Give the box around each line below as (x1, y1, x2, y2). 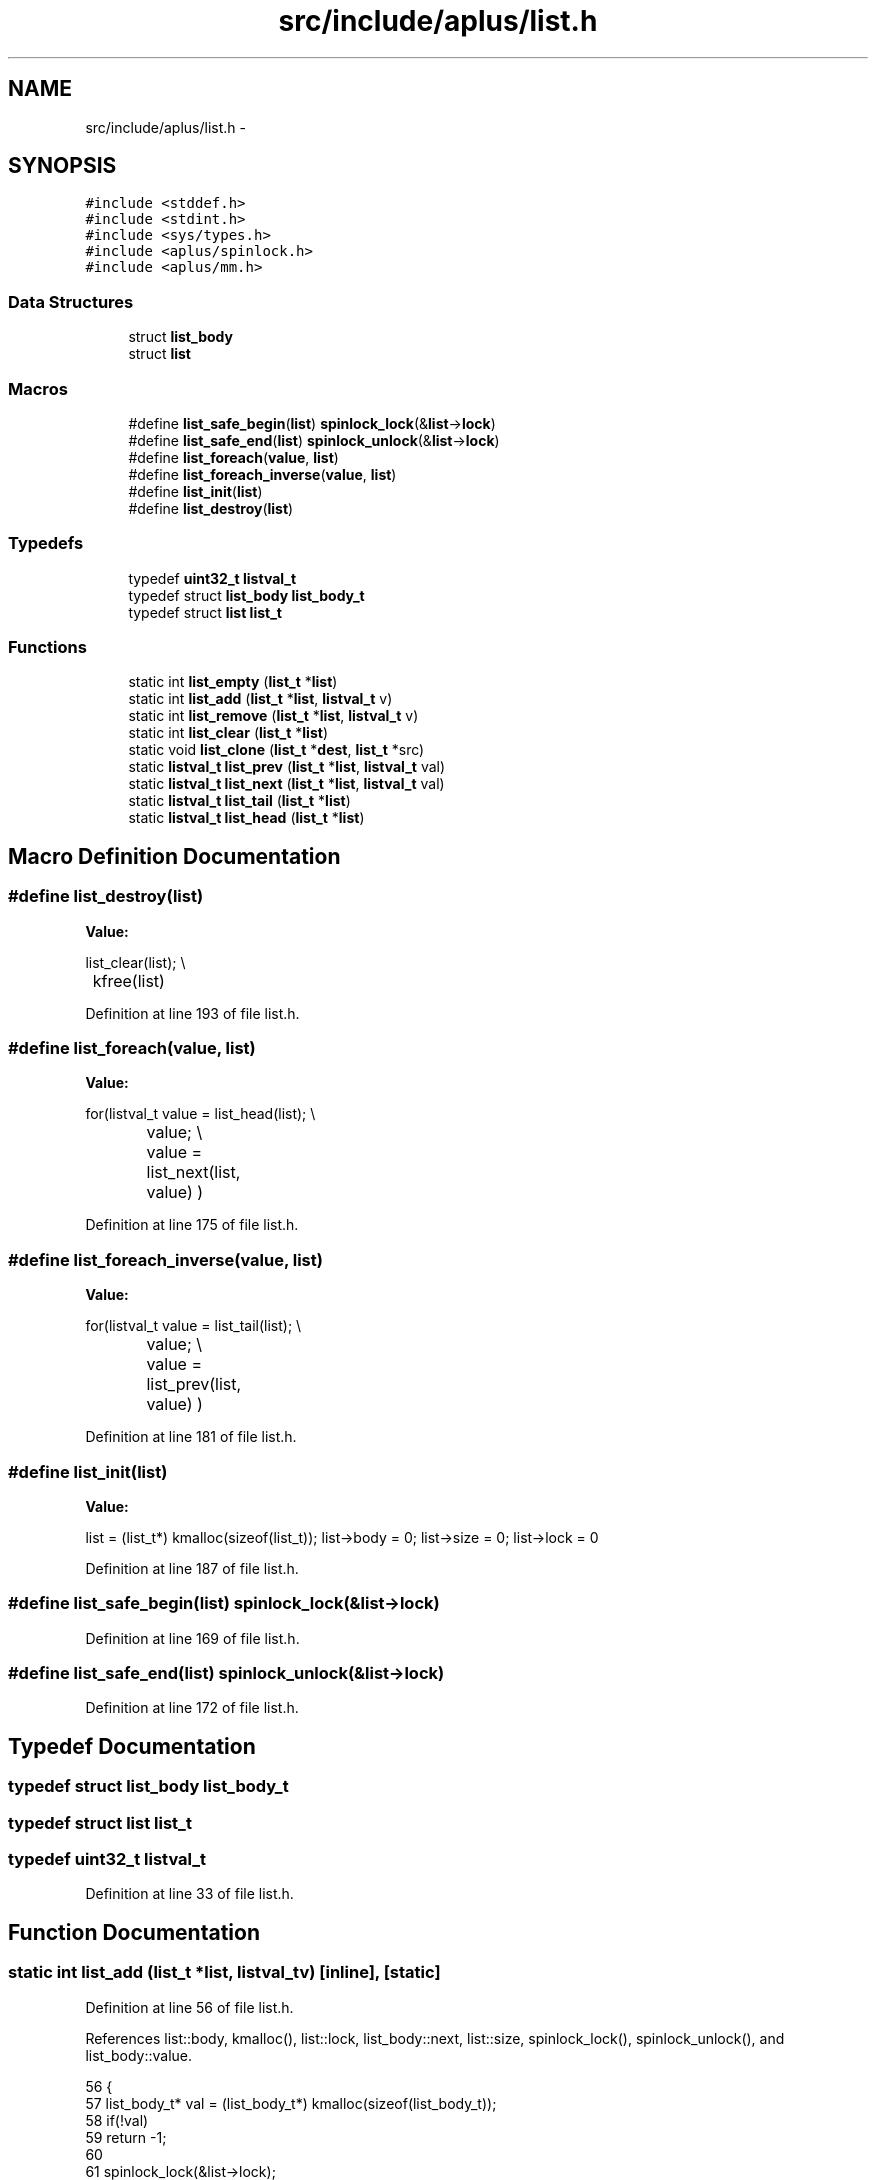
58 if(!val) (85, 2111, 149, 2129)
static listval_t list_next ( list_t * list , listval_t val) (128, 775, 445, 793)
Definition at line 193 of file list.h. (85, 1004, 300, 1022)
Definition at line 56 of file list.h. (85, 1998, 294, 2016)
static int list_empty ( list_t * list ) (128, 673, 338, 691)
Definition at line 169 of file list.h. (85, 1629, 300, 1647)
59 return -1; (85, 2128, 167, 2146)
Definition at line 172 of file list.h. (85, 1699, 299, 1717)
